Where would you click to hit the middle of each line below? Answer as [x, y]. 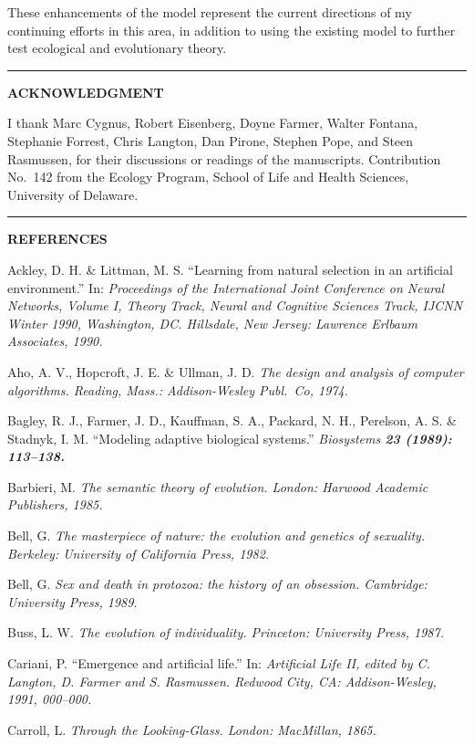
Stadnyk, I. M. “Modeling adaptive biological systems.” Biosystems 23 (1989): [230, 438]
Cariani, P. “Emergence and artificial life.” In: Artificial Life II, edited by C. [219, 663]
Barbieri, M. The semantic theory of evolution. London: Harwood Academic [218, 486]
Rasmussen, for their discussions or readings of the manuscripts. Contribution [224, 158]
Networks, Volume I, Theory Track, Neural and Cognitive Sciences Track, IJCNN [235, 305]
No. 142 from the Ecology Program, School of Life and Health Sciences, [208, 177]
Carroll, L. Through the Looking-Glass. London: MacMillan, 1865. [192, 729]
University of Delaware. [73, 194]
